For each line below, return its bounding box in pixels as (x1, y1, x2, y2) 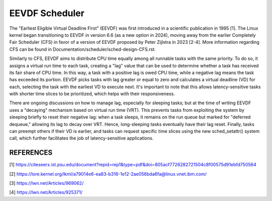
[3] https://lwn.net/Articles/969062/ (9, 180, 84, 186)
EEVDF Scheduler (9, 8, 85, 19)
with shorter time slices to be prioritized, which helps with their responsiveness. (9, 91, 175, 97)
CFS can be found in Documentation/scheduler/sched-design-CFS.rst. (9, 46, 156, 52)
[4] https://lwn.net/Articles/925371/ (9, 189, 83, 195)
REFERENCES (9, 149, 53, 157)
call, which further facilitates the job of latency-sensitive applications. (9, 135, 154, 141)
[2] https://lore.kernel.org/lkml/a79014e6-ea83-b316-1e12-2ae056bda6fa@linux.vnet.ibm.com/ (9, 171, 207, 177)
